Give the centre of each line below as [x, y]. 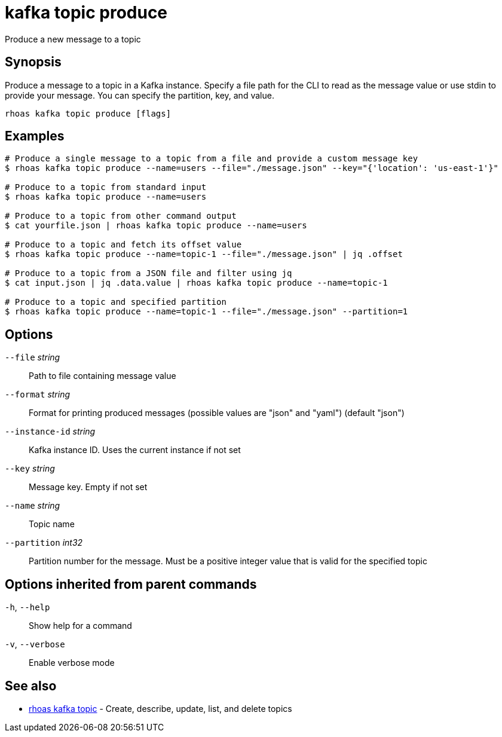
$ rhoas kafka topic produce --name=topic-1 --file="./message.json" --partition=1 [206, 312]
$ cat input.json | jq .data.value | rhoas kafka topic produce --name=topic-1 [196, 283]
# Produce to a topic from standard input [106, 187]
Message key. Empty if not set [88, 487]
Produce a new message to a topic [73, 39]
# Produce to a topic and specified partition [116, 302]
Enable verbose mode [72, 663]
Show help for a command [80, 626]
